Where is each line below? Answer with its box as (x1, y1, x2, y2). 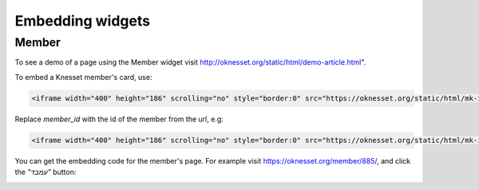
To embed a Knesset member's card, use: (14, 72, 152, 81)
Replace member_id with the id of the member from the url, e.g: (14, 114, 224, 124)
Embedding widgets (14, 12, 151, 30)
